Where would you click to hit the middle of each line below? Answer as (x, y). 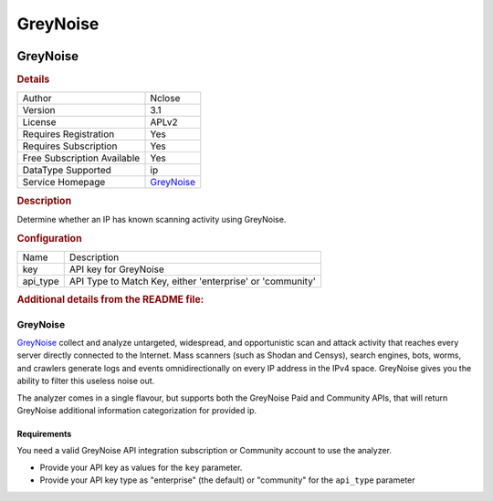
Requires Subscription (70, 146)
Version (39, 110)
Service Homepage (64, 183)
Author (37, 99)
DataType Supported (67, 171)
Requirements (44, 434)
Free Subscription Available (81, 158)
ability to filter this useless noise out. (86, 381)
